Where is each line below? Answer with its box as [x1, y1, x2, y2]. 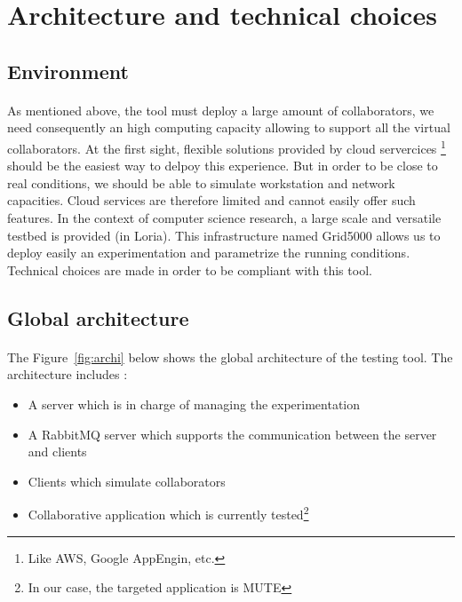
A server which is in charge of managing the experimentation [28, 394, 361, 413]
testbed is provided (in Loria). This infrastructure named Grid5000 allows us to [7, 226, 441, 244]
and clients [28, 442, 87, 461]
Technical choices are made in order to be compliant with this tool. [7, 260, 372, 279]
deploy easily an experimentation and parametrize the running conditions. [7, 243, 410, 262]
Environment [7, 57, 129, 84]
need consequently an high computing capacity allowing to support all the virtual [7, 118, 450, 137]
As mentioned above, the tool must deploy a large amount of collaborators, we [7, 100, 434, 119]
